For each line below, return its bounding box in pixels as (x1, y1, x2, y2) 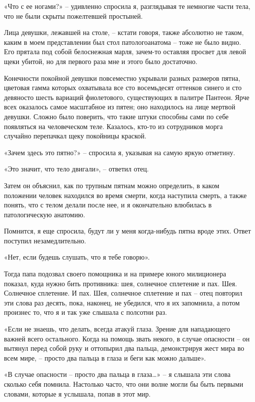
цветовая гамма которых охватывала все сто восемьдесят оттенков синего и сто (4, 82, 242, 93)
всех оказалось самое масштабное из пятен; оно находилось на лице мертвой (4, 101, 235, 112)
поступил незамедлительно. (4, 235, 86, 245)
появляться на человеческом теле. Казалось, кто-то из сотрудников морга (4, 121, 223, 131)
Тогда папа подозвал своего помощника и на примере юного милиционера (4, 268, 226, 279)
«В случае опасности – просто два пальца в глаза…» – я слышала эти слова (4, 369, 231, 379)
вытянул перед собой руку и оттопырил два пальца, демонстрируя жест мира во (4, 343, 244, 353)
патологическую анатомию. (4, 209, 85, 219)
